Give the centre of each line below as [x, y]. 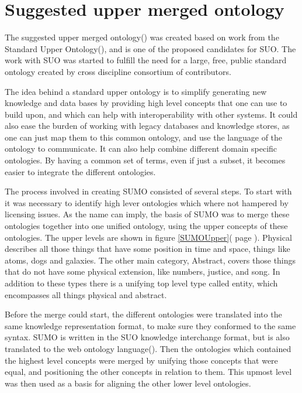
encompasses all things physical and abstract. [86, 294]
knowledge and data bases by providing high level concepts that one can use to [146, 103]
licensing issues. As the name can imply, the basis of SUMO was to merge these [147, 214]
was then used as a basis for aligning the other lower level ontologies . [128, 383]
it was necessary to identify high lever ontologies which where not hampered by [147, 202]
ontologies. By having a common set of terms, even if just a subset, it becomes [145, 160]
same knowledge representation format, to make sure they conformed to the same [150, 325]
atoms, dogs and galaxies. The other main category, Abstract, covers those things [150, 260]
